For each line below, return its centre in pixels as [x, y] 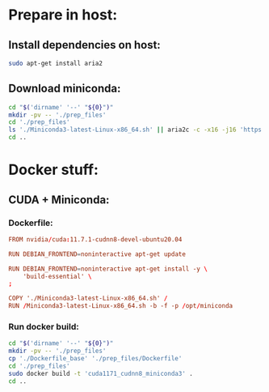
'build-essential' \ [57, 276]
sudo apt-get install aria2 [56, 63]
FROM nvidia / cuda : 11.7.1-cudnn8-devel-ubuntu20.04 [95, 239]
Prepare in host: [63, 15]
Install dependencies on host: [85, 45]
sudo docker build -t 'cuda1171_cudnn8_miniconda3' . [101, 373]
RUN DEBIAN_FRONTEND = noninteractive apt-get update [97, 254]
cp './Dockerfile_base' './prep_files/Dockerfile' [95, 359]
